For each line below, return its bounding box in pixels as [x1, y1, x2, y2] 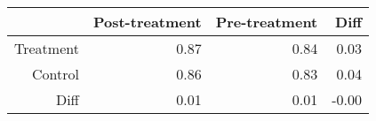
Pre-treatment [215, 11, 318, 32]
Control [31, 64, 79, 84]
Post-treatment [92, 11, 202, 32]
